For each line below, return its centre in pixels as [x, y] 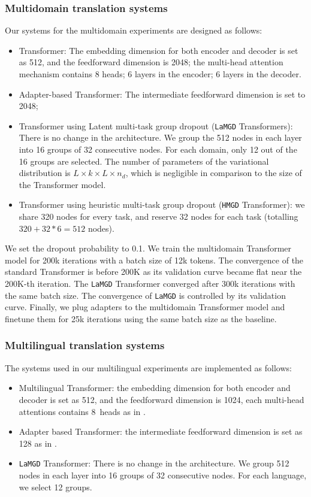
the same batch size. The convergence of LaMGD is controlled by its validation [145, 295]
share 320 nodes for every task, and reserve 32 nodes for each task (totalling [158, 216]
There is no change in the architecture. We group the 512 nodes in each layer [160, 137]
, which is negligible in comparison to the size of [214, 173]
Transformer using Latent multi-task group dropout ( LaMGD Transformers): [156, 125]
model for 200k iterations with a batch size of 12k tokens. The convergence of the [154, 260]
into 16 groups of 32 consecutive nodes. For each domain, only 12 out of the [158, 149]
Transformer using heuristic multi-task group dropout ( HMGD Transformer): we [162, 204]
